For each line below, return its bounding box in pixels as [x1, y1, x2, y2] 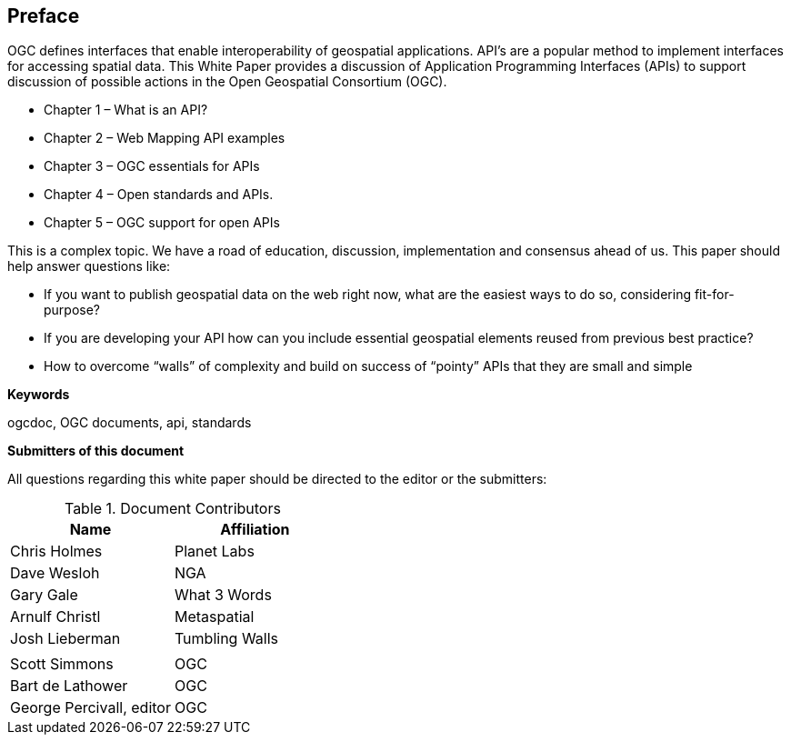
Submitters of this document [7, 443, 185, 459]
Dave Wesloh [10, 564, 100, 583]
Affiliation [220, 520, 290, 539]
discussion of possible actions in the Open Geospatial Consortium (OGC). [7, 74, 447, 90]
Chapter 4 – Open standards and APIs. [44, 186, 274, 203]
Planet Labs [174, 542, 255, 561]
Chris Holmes [10, 542, 103, 561]
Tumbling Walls [174, 629, 279, 648]
